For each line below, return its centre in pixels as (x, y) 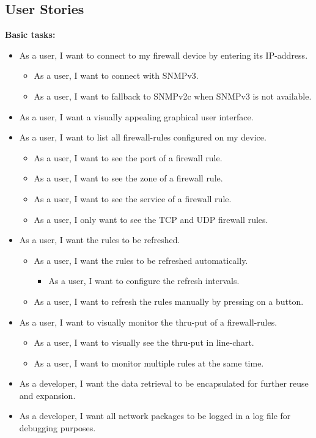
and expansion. (47, 395)
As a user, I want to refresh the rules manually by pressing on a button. (169, 301)
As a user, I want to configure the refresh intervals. (144, 281)
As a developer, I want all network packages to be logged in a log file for (155, 416)
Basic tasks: (30, 35)
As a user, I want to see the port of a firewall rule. (128, 157)
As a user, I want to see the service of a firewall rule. (133, 198)
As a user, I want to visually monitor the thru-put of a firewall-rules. (148, 322)
